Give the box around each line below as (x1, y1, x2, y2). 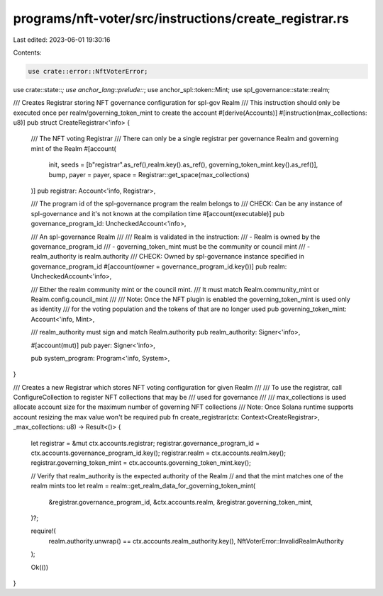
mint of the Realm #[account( (30, 144, 116, 152)
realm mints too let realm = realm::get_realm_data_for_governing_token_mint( (30, 482, 256, 490)
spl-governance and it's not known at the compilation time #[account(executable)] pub (30, 209, 285, 218)
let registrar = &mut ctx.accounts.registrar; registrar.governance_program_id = (30, 439, 260, 447)
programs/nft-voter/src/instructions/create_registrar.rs (13, 11, 349, 26)
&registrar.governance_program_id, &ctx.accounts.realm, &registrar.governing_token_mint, (48, 497, 313, 506)
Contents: (13, 48, 42, 57)
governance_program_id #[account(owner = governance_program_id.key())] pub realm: (30, 262, 287, 271)
